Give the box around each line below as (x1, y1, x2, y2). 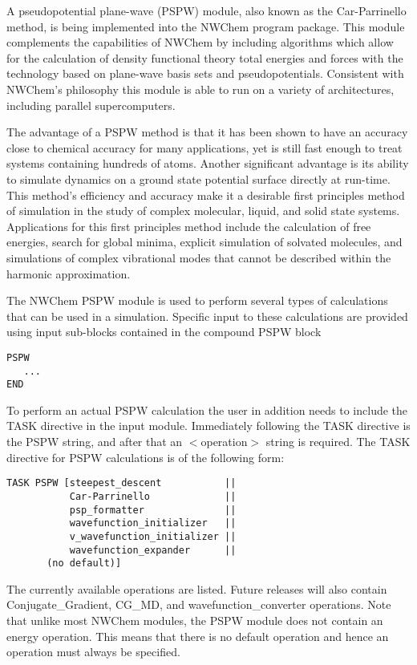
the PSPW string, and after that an (6, 433, 183, 450)
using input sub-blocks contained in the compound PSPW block (6, 323, 322, 340)
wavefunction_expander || (69, 544, 237, 556)
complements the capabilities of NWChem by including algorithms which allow (6, 34, 394, 51)
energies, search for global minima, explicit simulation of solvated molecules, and (6, 233, 403, 250)
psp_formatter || (69, 504, 237, 516)
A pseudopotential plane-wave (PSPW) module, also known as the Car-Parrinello (6, 2, 407, 18)
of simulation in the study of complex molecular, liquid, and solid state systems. (6, 202, 400, 219)
